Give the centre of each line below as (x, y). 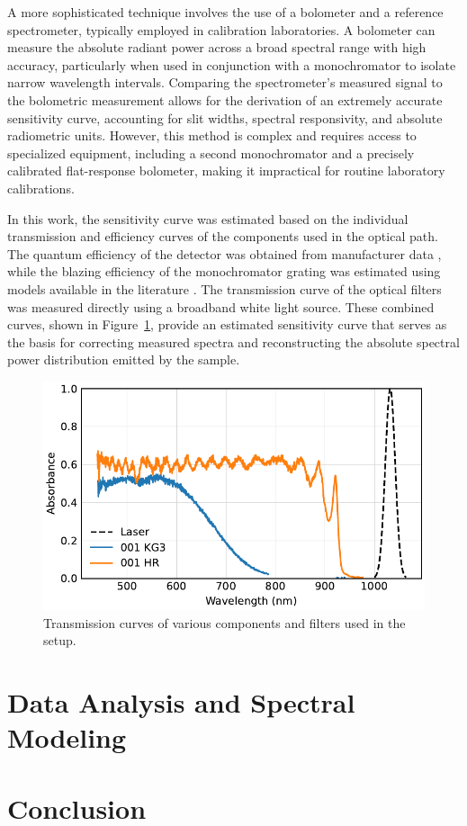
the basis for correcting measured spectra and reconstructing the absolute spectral (233, 341)
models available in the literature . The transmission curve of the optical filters (225, 288)
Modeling (67, 737)
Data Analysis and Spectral (181, 702)
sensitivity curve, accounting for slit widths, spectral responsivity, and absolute (225, 117)
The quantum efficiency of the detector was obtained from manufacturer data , (225, 253)
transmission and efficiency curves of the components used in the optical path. (223, 236)
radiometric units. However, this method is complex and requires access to (212, 135)
